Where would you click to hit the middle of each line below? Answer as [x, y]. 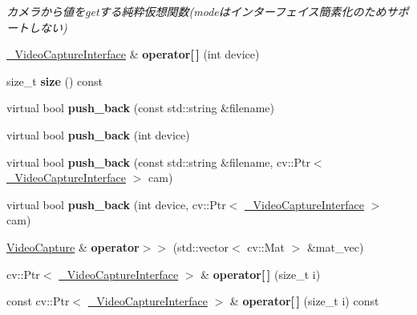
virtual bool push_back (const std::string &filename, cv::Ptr [158, 162]
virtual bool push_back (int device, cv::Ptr [116, 204]
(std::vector [200, 246]
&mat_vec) [335, 246]
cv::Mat [266, 246]
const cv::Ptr [38, 301]
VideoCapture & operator [73, 246]
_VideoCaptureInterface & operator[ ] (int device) [133, 54]
